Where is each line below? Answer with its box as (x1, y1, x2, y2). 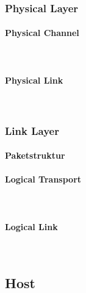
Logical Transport (5, 173, 82, 186)
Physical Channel (5, 26, 79, 39)
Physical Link (5, 73, 63, 86)
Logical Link (5, 220, 58, 233)
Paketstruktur (5, 149, 65, 162)
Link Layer (5, 123, 59, 138)
